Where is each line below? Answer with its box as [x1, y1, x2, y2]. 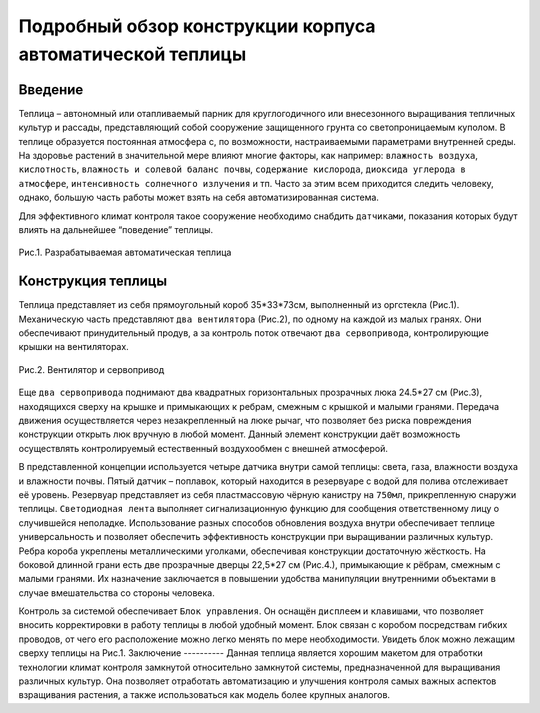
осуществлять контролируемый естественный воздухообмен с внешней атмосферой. [18, 442, 389, 454]
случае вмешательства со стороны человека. [18, 586, 215, 599]
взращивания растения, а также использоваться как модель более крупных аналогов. [18, 689, 390, 701]
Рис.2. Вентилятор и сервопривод [18, 363, 165, 375]
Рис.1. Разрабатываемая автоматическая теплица [18, 246, 232, 259]
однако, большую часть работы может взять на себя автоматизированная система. [18, 191, 380, 204]
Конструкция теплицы [18, 273, 168, 290]
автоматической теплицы [18, 43, 247, 65]
